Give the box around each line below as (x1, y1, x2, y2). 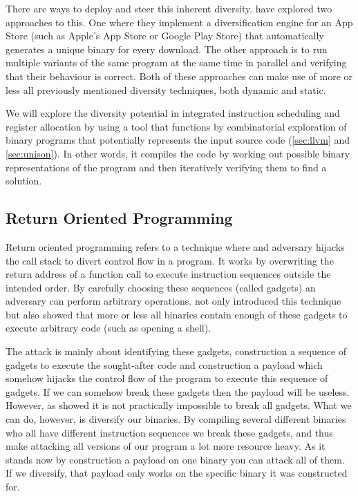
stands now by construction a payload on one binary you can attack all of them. (6, 452, 345, 466)
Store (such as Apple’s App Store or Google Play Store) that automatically (6, 28, 324, 43)
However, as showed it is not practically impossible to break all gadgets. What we (6, 398, 352, 412)
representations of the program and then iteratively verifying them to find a (6, 160, 327, 174)
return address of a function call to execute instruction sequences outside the (6, 267, 331, 281)
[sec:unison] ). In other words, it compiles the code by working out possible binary (6, 146, 350, 160)
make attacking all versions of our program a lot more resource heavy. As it (6, 439, 326, 453)
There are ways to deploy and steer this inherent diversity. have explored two (6, 1, 332, 15)
